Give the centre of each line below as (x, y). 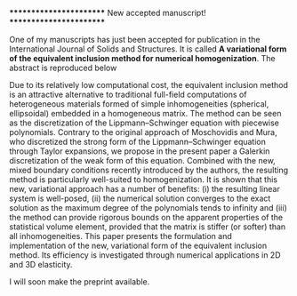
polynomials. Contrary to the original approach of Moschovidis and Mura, (143, 132)
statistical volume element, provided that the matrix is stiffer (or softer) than (148, 227)
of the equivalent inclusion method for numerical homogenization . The (142, 58)
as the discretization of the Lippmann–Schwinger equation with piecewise (144, 123)
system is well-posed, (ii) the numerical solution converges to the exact (140, 198)
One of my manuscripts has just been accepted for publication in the (135, 40)
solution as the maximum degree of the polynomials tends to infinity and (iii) (148, 208)
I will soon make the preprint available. (80, 282)
